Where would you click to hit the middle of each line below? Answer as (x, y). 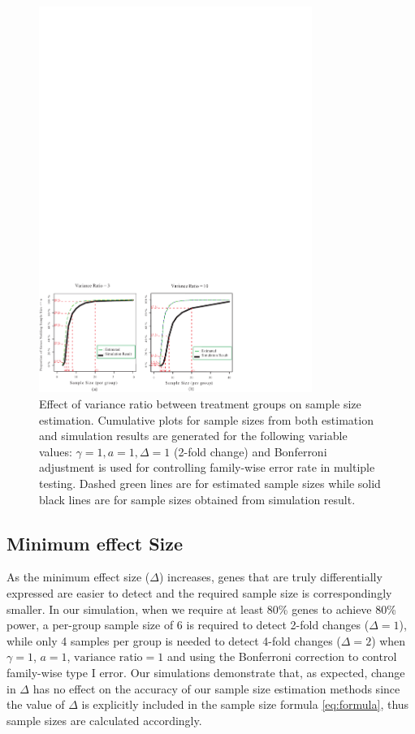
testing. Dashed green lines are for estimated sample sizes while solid (210, 483)
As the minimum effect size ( (78, 577)
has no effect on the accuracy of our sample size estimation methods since (216, 688)
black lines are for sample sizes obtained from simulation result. (197, 499)
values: (56, 451)
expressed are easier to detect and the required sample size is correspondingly (199, 592)
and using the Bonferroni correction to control (282, 656)
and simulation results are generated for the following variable (193, 436)
